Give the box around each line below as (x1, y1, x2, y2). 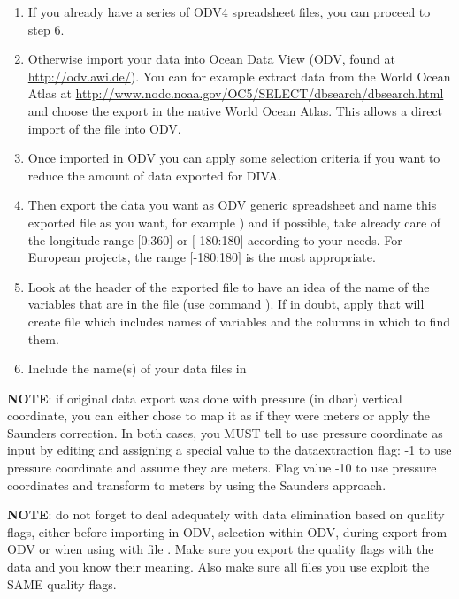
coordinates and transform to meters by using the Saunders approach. (7, 475, 386, 494)
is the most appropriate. (245, 248, 376, 266)
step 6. (27, 19, 65, 38)
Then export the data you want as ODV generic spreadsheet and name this (27, 196, 437, 214)
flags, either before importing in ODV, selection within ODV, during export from (7, 522, 448, 541)
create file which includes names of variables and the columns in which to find (27, 311, 450, 330)
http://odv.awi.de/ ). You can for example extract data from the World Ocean (27, 66, 451, 85)
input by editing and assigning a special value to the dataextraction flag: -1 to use (7, 441, 452, 459)
